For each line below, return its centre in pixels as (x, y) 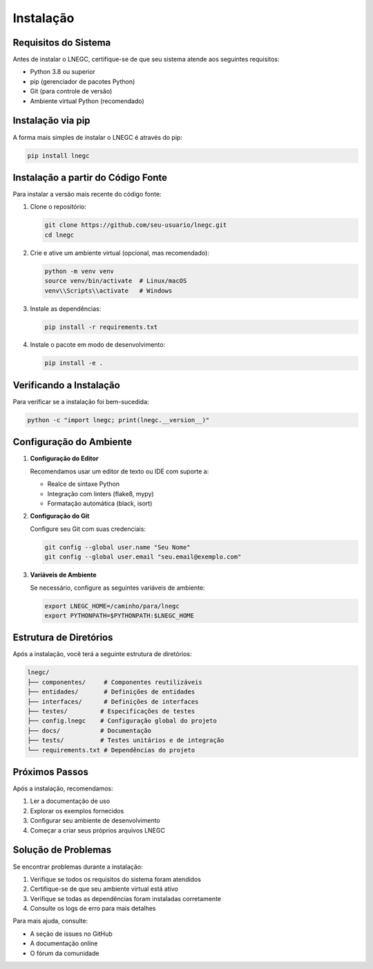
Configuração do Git (60, 516)
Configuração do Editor (64, 459)
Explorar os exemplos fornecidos (77, 810)
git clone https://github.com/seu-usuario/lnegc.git (136, 225)
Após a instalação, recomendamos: (63, 788)
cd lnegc (59, 235)
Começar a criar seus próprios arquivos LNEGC (98, 830)
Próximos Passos (51, 772)
